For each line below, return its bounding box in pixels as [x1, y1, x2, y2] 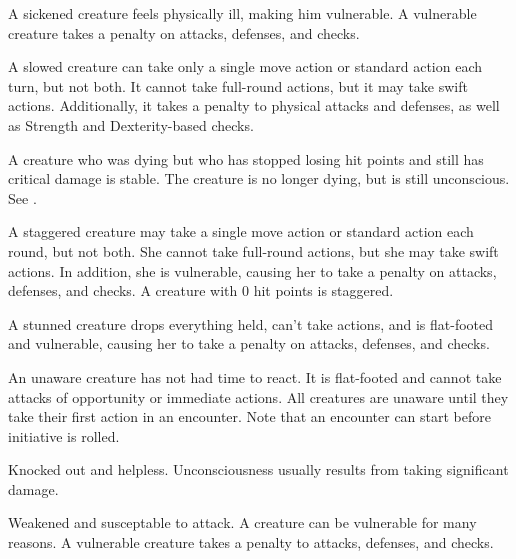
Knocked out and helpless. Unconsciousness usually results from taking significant [8, 459, 509, 480]
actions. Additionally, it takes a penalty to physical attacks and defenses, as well [8, 95, 500, 116]
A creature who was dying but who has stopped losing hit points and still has [8, 148, 484, 169]
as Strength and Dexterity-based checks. [8, 114, 254, 135]
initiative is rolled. [8, 425, 120, 446]
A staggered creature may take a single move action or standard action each [8, 221, 474, 242]
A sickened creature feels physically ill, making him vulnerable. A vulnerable [8, 3, 477, 23]
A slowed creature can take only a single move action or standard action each [8, 56, 482, 77]
